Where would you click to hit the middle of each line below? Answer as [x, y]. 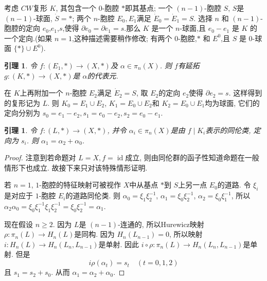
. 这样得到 [245, 93]
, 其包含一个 [76, 8]
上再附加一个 [41, 93]
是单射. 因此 [119, 244]
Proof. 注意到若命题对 [40, 157]
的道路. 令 [234, 185]
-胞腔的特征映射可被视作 [80, 185]
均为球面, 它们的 [232, 102]
